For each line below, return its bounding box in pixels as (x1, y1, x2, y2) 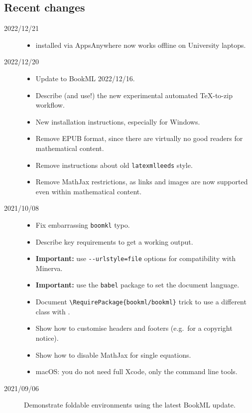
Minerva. (35, 263, 63, 273)
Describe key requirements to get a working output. (35, 236, 193, 247)
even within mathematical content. (35, 186, 142, 196)
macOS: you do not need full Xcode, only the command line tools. (35, 366, 238, 377)
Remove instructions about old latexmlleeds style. (35, 159, 193, 170)
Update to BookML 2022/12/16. (35, 73, 135, 83)
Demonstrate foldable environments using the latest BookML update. (24, 400, 236, 410)
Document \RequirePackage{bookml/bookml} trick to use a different (35, 296, 247, 307)
